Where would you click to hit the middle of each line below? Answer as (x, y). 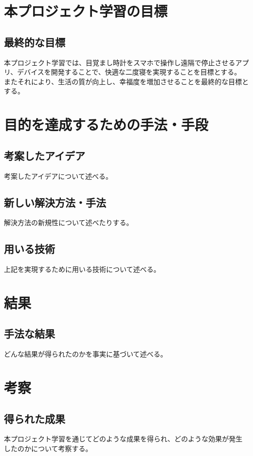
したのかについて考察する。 (48, 448)
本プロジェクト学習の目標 (86, 11)
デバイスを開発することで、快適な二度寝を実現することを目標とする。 (129, 72)
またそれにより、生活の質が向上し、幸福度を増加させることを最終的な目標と (126, 81)
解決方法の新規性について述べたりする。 (69, 222)
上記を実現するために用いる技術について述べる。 (82, 269)
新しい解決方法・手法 (55, 202)
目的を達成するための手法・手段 (106, 124)
